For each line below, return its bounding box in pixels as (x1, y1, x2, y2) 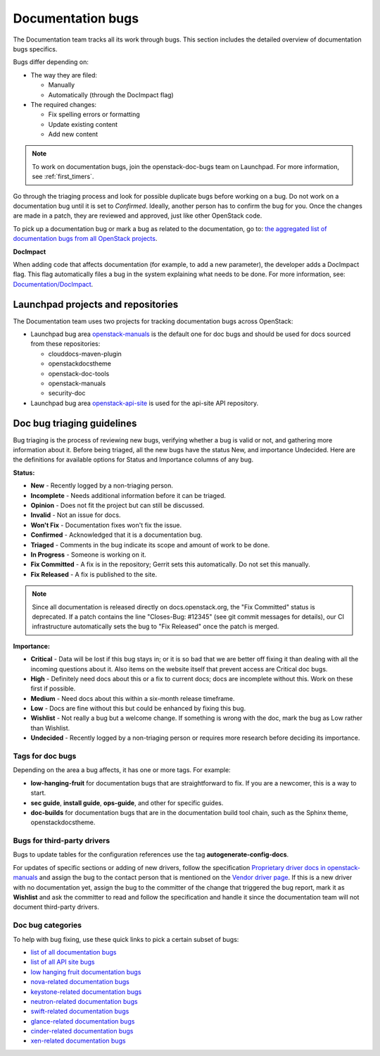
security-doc (48, 389, 86, 397)
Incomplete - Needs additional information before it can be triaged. (30, 491, 227, 499)
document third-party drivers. (13, 902, 100, 912)
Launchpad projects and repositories (13, 298, 179, 310)
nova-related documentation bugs (30, 978, 129, 986)
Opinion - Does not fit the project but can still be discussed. (30, 501, 205, 510)
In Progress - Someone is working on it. (30, 550, 147, 559)
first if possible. (30, 684, 76, 693)
